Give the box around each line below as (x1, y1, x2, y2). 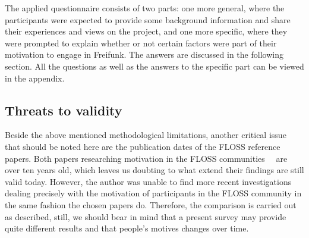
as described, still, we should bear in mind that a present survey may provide (5, 210, 286, 223)
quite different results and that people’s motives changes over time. (5, 222, 249, 234)
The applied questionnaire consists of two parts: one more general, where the (5, 2, 285, 14)
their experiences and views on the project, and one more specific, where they (5, 25, 288, 37)
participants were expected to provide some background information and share (5, 13, 291, 26)
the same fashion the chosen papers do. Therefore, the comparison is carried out (5, 198, 297, 211)
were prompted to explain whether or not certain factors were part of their (5, 36, 277, 49)
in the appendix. (5, 71, 65, 84)
